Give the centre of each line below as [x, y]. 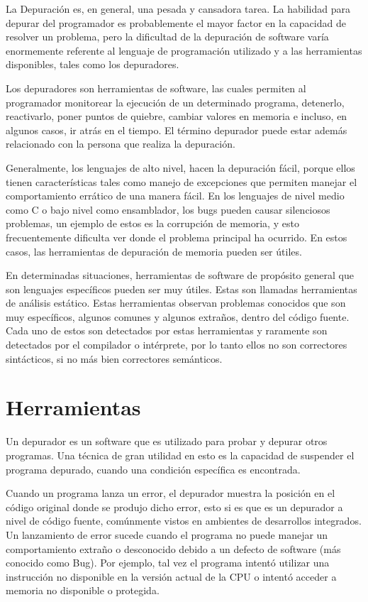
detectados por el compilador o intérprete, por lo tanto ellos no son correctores [177, 345]
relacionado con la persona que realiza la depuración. [121, 144]
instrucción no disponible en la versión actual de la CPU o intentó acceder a [171, 576]
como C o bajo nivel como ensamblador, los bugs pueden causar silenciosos [168, 209]
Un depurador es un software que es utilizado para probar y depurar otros [167, 441]
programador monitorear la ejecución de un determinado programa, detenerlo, [175, 102]
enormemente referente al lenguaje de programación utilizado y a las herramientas [184, 50]
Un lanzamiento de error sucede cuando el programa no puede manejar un [167, 534]
